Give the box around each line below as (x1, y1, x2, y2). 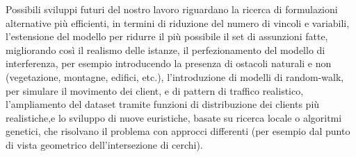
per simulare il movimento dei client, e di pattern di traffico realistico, (6, 83, 304, 98)
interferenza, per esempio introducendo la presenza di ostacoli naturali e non (6, 56, 332, 71)
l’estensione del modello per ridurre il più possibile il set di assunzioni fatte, (6, 29, 328, 44)
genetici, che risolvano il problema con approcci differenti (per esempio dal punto (6, 124, 350, 138)
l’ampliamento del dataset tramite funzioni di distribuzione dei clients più (6, 97, 320, 111)
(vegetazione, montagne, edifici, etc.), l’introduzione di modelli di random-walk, (6, 69, 344, 84)
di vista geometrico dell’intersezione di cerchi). (6, 137, 203, 151)
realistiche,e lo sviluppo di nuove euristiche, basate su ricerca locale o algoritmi (6, 110, 342, 124)
